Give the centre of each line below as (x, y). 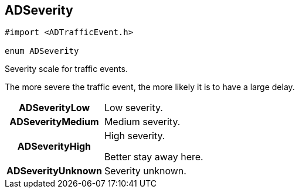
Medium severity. (142, 122)
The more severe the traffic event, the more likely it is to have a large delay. (150, 87)
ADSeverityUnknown (54, 171)
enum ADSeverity (42, 51)
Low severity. (133, 108)
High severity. (135, 136)
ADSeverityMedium (54, 122)
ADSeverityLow (54, 108)
